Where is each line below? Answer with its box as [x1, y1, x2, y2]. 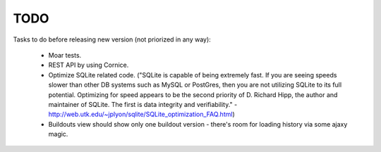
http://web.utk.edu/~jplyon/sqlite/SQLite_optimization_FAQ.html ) [48, 110, 236, 119]
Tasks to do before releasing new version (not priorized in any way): [13, 35, 211, 44]
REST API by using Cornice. [48, 61, 129, 70]
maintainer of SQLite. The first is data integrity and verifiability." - [48, 100, 238, 108]
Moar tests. [48, 51, 82, 59]
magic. [48, 130, 68, 139]
